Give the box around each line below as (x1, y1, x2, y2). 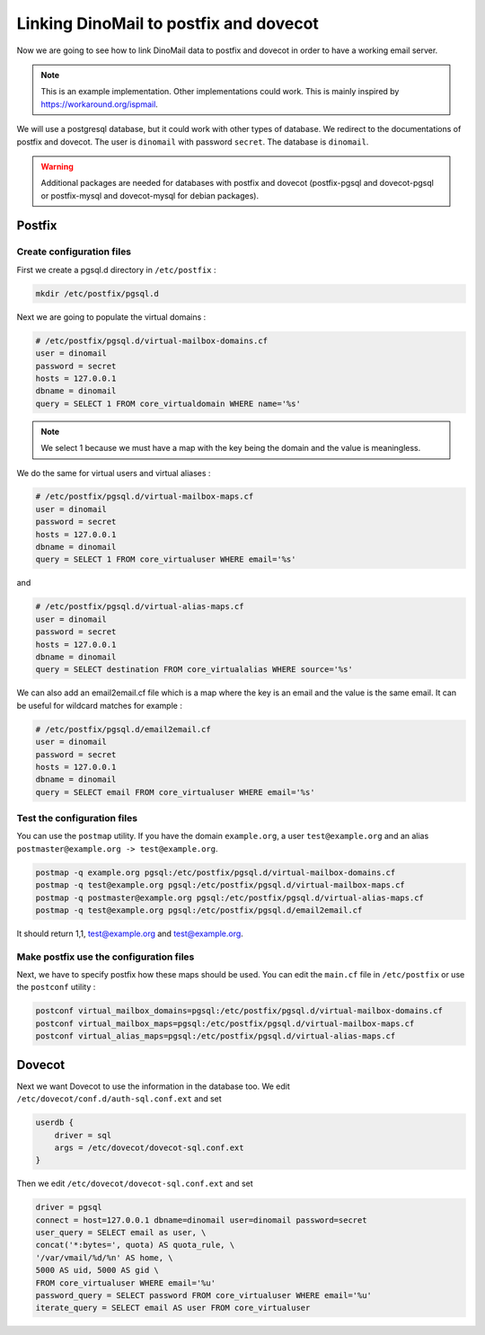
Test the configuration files (16, 812, 138, 825)
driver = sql (54, 1130, 112, 1140)
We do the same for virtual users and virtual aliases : (16, 467, 211, 478)
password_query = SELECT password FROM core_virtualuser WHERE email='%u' (35, 1290, 373, 1300)
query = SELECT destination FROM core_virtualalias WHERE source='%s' (35, 665, 354, 675)
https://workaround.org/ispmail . (40, 99, 159, 110)
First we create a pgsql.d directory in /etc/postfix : (16, 264, 216, 275)
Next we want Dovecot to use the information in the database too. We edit (16, 1081, 291, 1092)
